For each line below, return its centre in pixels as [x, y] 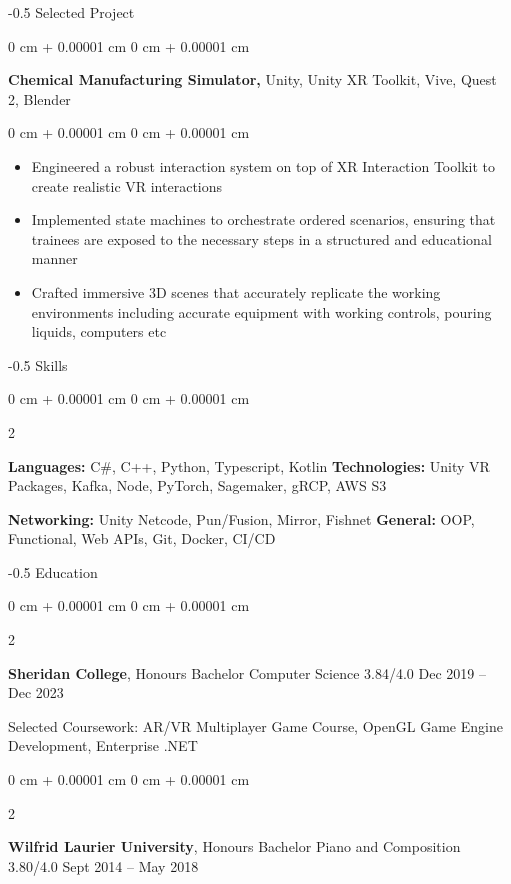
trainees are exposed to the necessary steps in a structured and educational [261, 238]
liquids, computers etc [99, 331]
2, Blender [39, 98]
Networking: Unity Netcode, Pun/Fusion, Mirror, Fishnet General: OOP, [241, 518]
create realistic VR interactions [127, 185]
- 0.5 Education [53, 571]
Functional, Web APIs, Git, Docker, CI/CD [142, 538]
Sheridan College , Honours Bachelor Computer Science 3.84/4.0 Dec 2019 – [247, 672]
